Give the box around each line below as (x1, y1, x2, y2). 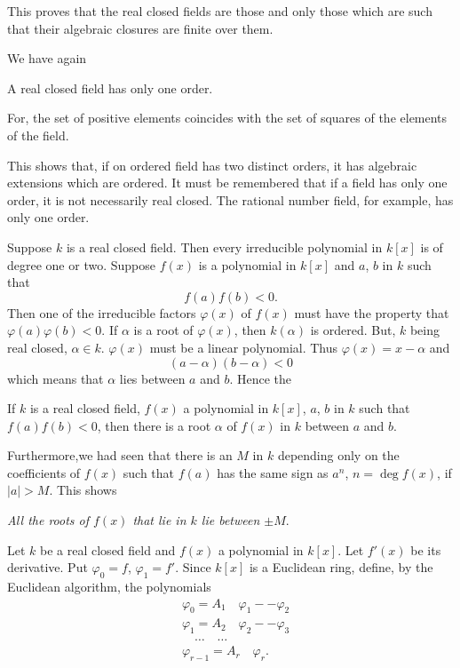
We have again (7, 49, 87, 68)
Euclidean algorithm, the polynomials (7, 577, 211, 596)
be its (410, 540, 441, 559)
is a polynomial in (198, 255, 297, 274)
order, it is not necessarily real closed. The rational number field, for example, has (7, 190, 454, 209)
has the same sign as (217, 463, 329, 481)
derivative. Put (7, 558, 88, 577)
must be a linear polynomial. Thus (149, 338, 338, 356)
